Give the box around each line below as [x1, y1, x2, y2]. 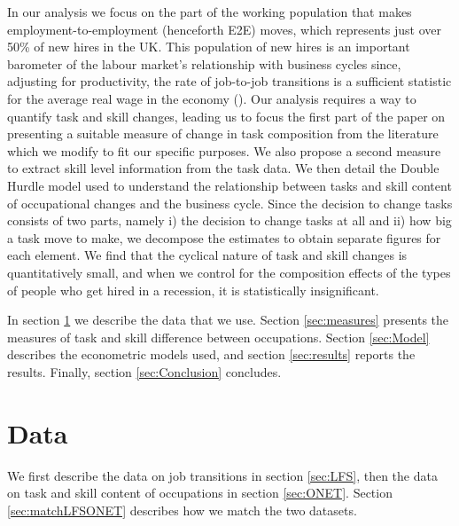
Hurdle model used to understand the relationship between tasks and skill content [7, 176, 452, 194]
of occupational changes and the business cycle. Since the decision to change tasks [7, 193, 453, 212]
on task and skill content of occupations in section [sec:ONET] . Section [7, 483, 393, 502]
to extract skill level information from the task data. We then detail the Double [7, 159, 440, 177]
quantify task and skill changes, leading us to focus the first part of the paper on [7, 106, 446, 125]
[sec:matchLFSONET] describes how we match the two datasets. [7, 500, 357, 519]
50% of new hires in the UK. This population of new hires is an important [7, 37, 410, 56]
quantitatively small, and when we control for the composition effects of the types [7, 263, 451, 281]
